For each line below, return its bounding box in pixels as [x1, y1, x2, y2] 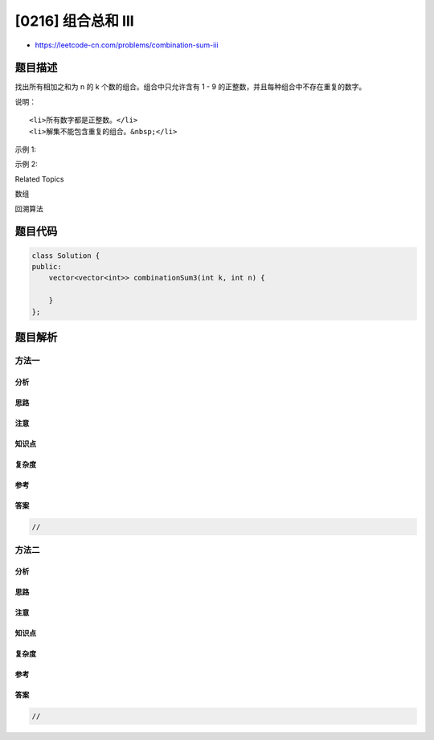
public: [31, 262, 62, 271]
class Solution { [31, 251, 100, 260]
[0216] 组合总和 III [14, 12, 134, 30]
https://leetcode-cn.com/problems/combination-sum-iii [35, 40, 219, 50]
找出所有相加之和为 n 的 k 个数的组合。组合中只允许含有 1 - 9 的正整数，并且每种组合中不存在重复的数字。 [14, 82, 366, 92]
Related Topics [14, 174, 64, 184]
